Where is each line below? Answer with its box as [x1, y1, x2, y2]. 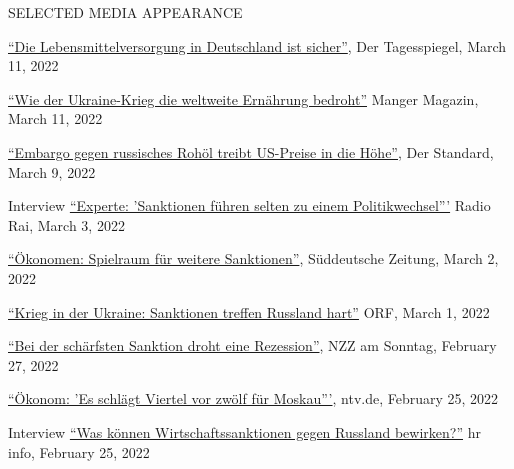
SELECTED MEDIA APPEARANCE [8, 2, 243, 22]
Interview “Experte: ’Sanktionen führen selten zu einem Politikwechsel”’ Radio [8, 195, 491, 216]
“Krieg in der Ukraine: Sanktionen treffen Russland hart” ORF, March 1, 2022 [8, 301, 490, 322]
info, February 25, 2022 [8, 441, 150, 462]
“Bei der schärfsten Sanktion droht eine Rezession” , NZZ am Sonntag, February [8, 335, 497, 356]
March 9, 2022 [8, 161, 96, 182]
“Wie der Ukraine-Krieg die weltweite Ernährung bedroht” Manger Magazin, [8, 88, 479, 109]
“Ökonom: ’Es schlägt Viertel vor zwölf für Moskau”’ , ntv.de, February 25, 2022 [8, 388, 499, 409]
